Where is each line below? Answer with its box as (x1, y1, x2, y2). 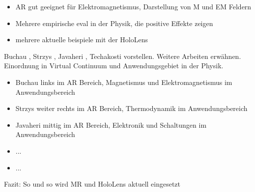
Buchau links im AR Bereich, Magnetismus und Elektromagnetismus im (15, 77, 232, 87)
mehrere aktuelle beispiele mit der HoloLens (15, 34, 148, 45)
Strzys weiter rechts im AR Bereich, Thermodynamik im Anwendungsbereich (15, 103, 248, 113)
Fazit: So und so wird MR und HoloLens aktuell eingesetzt (4, 179, 181, 189)
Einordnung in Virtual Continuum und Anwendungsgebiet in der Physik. (4, 60, 224, 71)
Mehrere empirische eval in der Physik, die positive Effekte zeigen (15, 18, 213, 28)
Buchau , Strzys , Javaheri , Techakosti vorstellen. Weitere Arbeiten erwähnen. (4, 51, 241, 61)
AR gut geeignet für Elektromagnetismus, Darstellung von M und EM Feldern (15, 1, 252, 11)
